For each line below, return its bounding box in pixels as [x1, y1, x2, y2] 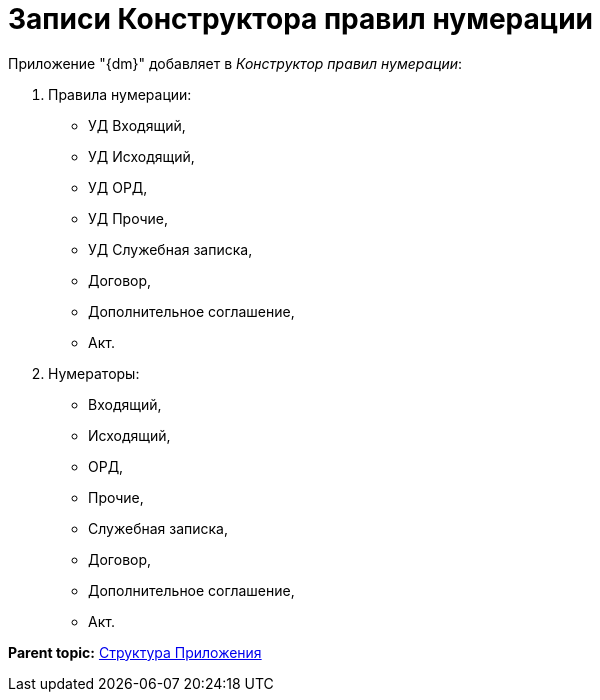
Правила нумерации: [48, 85, 192, 103]
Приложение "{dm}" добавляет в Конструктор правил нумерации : [8, 54, 463, 72]
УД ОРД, [88, 178, 148, 196]
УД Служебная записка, [88, 240, 253, 258]
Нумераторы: [48, 364, 140, 382]
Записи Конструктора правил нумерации [8, 2, 594, 36]
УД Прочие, [88, 209, 169, 227]
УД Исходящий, [88, 147, 195, 165]
